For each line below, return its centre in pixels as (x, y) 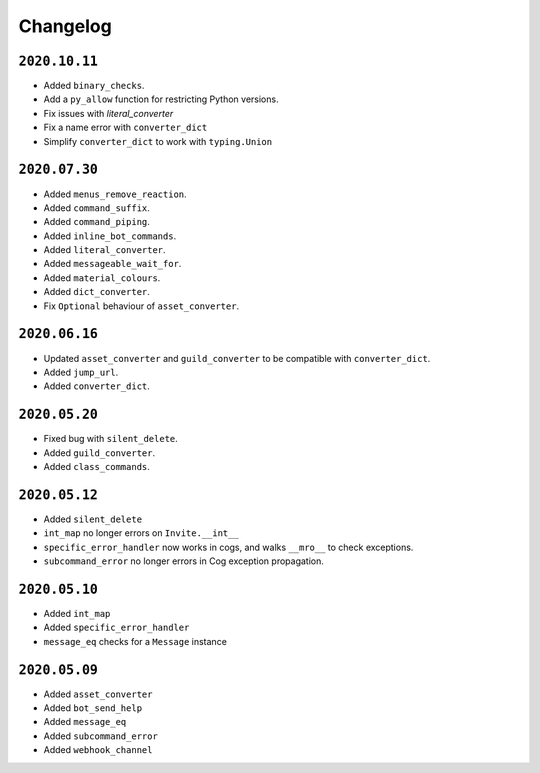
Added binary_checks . (94, 86)
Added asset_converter (98, 694)
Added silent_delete (93, 519)
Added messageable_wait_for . (112, 264)
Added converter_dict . (96, 386)
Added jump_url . (81, 372)
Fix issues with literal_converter (108, 113)
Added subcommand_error (101, 736)
